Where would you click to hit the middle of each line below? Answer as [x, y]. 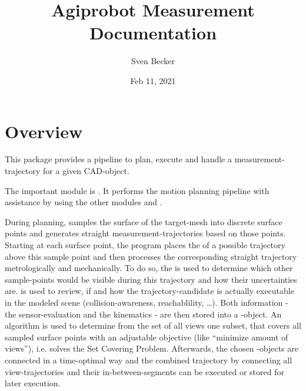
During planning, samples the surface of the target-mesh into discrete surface [144, 221]
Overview [44, 131]
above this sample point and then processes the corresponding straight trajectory [151, 256]
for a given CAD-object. [86, 171]
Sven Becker [153, 61]
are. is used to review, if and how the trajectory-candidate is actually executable [149, 291]
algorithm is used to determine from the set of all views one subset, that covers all [153, 325]
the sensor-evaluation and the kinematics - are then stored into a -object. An [143, 314]
